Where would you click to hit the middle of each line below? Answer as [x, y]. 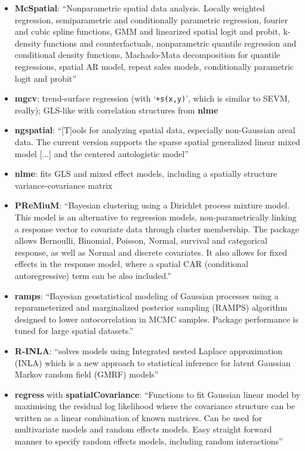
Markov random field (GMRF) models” [87, 374]
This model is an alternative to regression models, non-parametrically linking [155, 217]
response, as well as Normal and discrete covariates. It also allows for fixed [151, 252]
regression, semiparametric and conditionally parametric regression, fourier [151, 19]
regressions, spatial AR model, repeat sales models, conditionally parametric [154, 66]
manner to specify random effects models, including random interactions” [149, 441]
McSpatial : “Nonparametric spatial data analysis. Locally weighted [140, 8]
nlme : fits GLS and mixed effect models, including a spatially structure [146, 174]
